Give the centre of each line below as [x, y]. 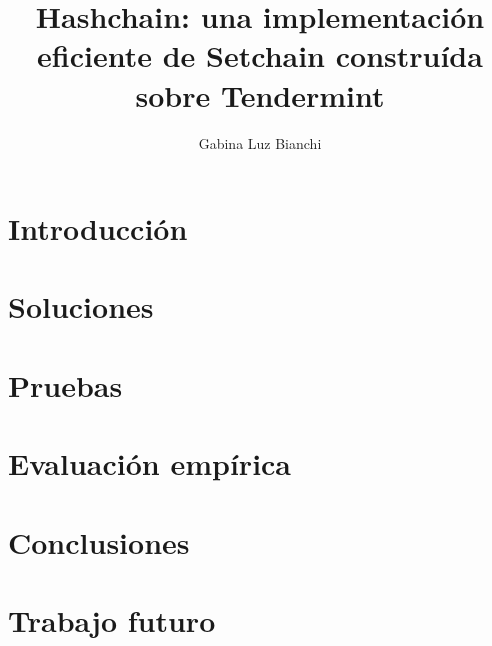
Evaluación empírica [150, 463]
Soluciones [81, 306]
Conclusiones [99, 541]
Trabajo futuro [112, 619]
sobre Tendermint [260, 94]
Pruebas [65, 384]
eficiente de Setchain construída [260, 55]
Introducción [98, 228]
